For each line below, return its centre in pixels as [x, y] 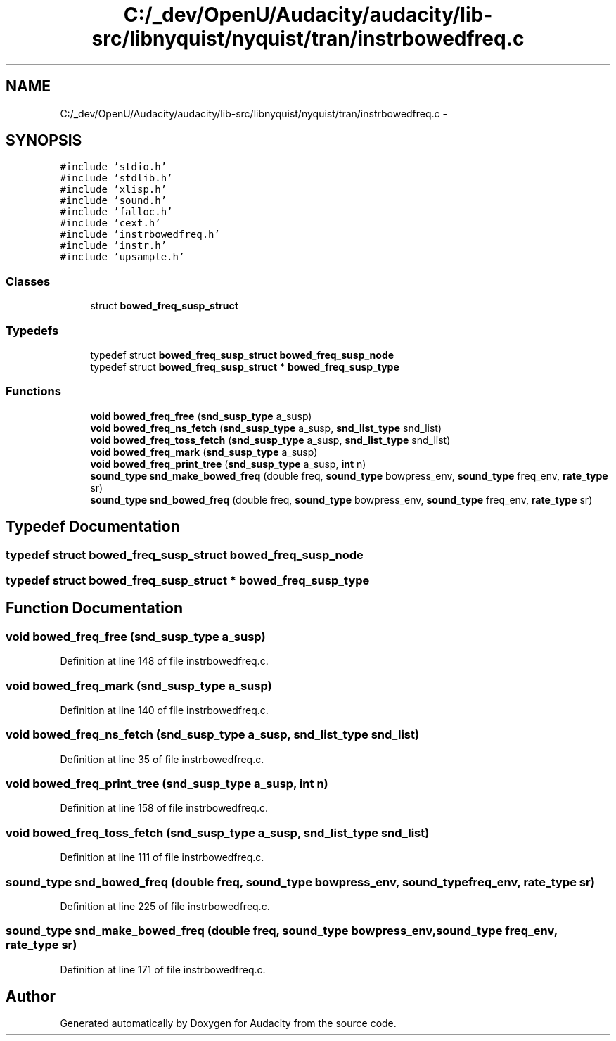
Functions [33, 391]
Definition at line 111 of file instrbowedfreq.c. [162, 857]
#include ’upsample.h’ [122, 257]
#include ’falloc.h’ [116, 212]
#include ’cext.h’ [110, 223]
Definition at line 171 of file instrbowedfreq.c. [163, 969]
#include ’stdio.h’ [114, 167]
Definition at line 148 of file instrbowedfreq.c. [164, 661]
